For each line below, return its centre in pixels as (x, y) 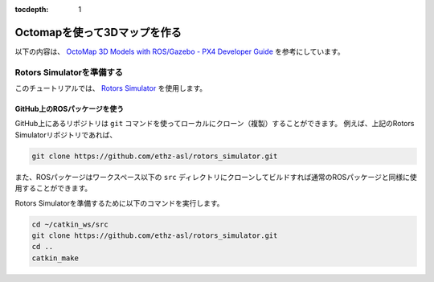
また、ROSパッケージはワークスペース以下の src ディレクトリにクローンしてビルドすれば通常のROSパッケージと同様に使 (216, 177)
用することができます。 (53, 188)
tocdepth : (32, 9)
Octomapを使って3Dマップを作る (98, 32)
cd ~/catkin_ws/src (70, 224)
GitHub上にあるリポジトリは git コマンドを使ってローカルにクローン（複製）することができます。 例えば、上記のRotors (215, 124)
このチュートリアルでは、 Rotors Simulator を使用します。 (111, 88)
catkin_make (55, 258)
